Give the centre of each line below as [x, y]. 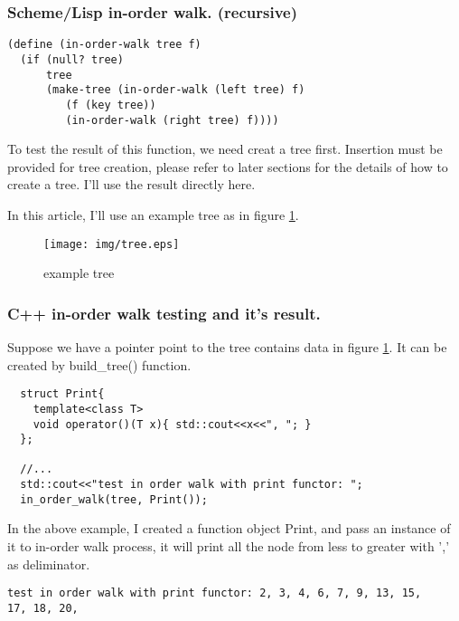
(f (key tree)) [111, 105]
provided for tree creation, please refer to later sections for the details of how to [228, 166]
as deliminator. [49, 564]
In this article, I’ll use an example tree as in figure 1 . [153, 214]
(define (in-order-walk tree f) [104, 45]
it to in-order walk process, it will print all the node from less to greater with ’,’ [229, 546]
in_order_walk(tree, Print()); [114, 499]
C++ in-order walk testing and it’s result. [164, 313]
